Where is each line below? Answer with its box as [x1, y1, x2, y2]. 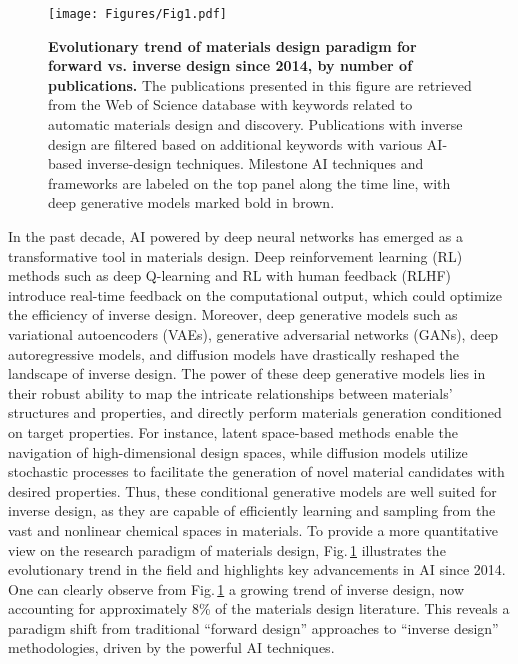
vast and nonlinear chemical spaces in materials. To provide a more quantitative [8, 519, 499, 540]
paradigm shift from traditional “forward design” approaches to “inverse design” [8, 617, 499, 638]
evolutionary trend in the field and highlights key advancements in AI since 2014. [8, 559, 506, 580]
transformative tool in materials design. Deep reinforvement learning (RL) [8, 245, 463, 266]
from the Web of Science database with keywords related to [48, 94, 413, 115]
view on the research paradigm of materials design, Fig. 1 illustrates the [8, 539, 446, 560]
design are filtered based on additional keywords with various [48, 133, 423, 154]
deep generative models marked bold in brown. [48, 192, 335, 213]
